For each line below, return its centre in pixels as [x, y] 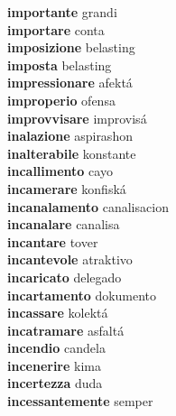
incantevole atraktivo [70, 259]
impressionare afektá [70, 83]
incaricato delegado [65, 277]
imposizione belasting [71, 47]
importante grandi [62, 12]
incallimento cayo [60, 171]
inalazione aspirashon [70, 136]
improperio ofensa [61, 100]
